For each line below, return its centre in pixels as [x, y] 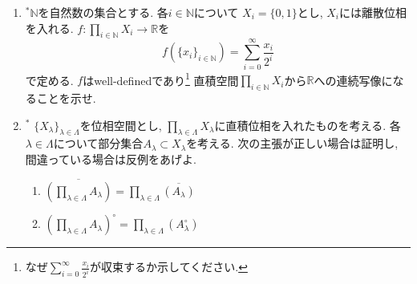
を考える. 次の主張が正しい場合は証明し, [292, 143]
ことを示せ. [66, 97]
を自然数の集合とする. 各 [103, 12]
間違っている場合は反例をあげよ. [111, 158]
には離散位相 [373, 12]
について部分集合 [98, 143]
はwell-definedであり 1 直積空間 [161, 79]
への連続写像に [353, 80]
